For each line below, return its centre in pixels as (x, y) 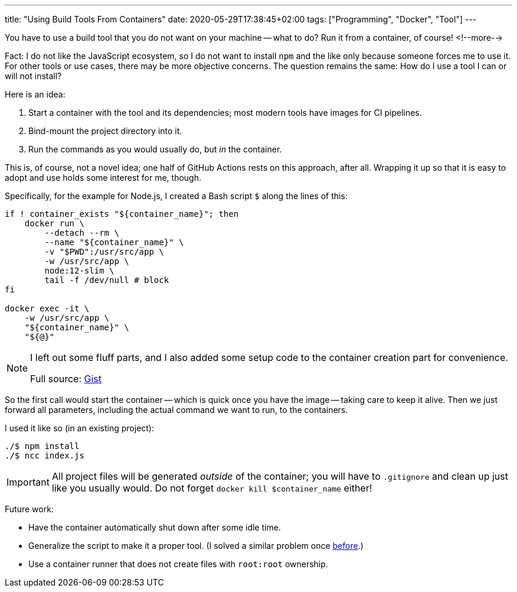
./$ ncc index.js (45, 456)
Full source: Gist (66, 379)
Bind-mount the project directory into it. (105, 131)
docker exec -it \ (47, 308)
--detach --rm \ (82, 233)
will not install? (33, 76)
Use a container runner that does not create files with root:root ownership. (178, 564)
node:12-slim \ (79, 271)
